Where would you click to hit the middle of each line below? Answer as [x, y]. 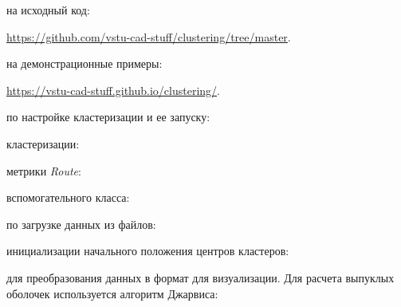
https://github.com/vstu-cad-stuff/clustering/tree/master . [149, 36]
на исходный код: [48, 10]
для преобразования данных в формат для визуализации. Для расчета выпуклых [200, 277]
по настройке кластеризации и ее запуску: [108, 117]
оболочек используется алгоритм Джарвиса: [112, 293]
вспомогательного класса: [68, 197]
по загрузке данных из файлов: [81, 224]
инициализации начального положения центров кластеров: [148, 251]
